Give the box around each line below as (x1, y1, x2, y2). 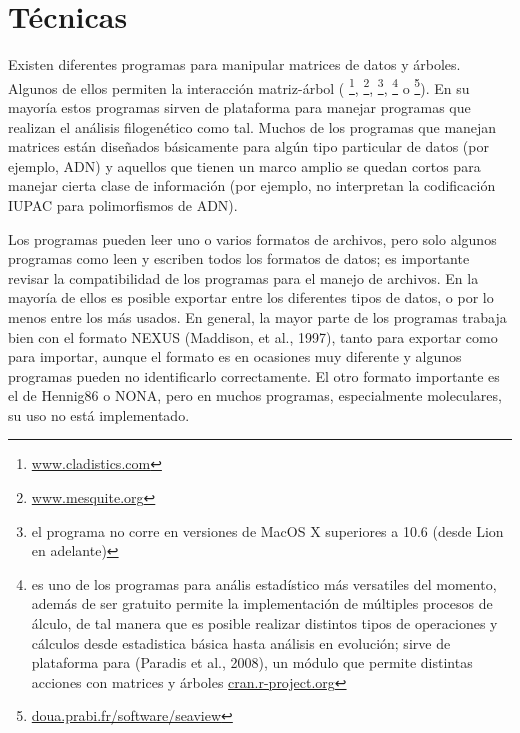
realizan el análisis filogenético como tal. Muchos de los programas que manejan (8, 116, 497, 137)
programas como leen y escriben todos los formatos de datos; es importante (8, 248, 470, 269)
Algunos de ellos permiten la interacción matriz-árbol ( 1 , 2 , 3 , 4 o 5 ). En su (8, 74, 470, 98)
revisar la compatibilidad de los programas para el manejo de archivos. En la (8, 267, 479, 288)
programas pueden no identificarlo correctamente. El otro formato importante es (8, 365, 500, 386)
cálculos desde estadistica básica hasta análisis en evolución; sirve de (31, 632, 451, 653)
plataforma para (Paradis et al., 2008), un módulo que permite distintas (31, 652, 473, 673)
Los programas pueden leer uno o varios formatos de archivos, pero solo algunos (8, 228, 497, 249)
